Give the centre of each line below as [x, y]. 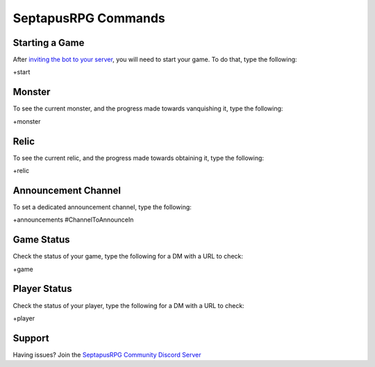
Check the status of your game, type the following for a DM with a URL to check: [128, 256]
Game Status [41, 240]
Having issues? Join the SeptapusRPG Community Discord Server [107, 354]
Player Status [42, 289]
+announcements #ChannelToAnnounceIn [73, 220]
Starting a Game [49, 43]
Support [31, 338]
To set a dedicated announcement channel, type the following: [102, 207]
